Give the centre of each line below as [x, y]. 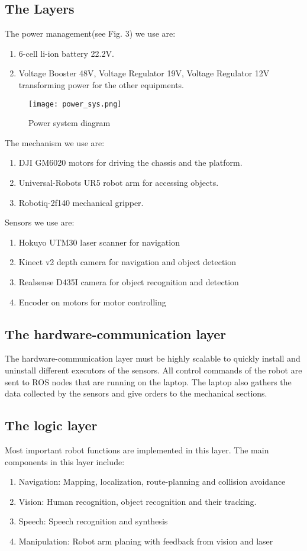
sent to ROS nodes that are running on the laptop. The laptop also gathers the [148, 381]
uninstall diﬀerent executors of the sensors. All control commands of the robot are [153, 370]
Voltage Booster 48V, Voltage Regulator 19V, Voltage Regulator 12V [144, 73]
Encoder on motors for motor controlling [92, 302]
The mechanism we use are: [55, 142]
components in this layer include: [65, 461]
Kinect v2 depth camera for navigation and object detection [127, 262]
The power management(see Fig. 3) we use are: [90, 33]
